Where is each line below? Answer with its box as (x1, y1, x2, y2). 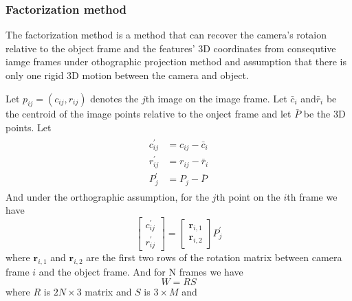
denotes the (90, 91, 139, 105)
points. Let (5, 120, 52, 134)
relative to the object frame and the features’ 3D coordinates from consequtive (5, 41, 336, 55)
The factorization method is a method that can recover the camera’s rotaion (5, 27, 327, 42)
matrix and (85, 285, 132, 299)
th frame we (287, 189, 338, 203)
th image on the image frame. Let (145, 91, 287, 105)
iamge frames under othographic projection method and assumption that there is (5, 54, 346, 69)
